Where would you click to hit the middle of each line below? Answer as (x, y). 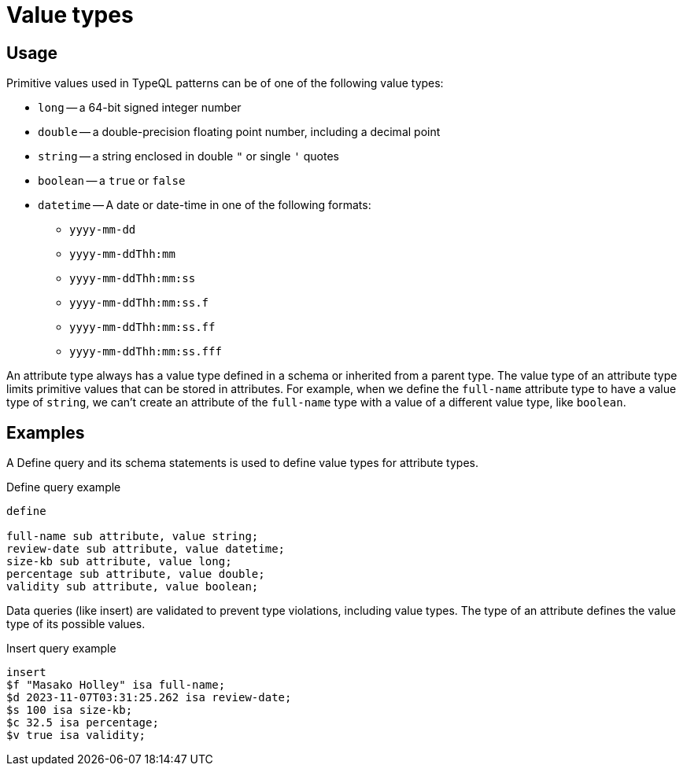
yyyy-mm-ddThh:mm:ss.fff (146, 352)
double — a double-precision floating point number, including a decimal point (239, 132)
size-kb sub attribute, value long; (119, 562)
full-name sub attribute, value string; (133, 537)
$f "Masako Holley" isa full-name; (116, 685)
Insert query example (61, 649)
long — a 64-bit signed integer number (140, 108)
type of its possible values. (76, 624)
